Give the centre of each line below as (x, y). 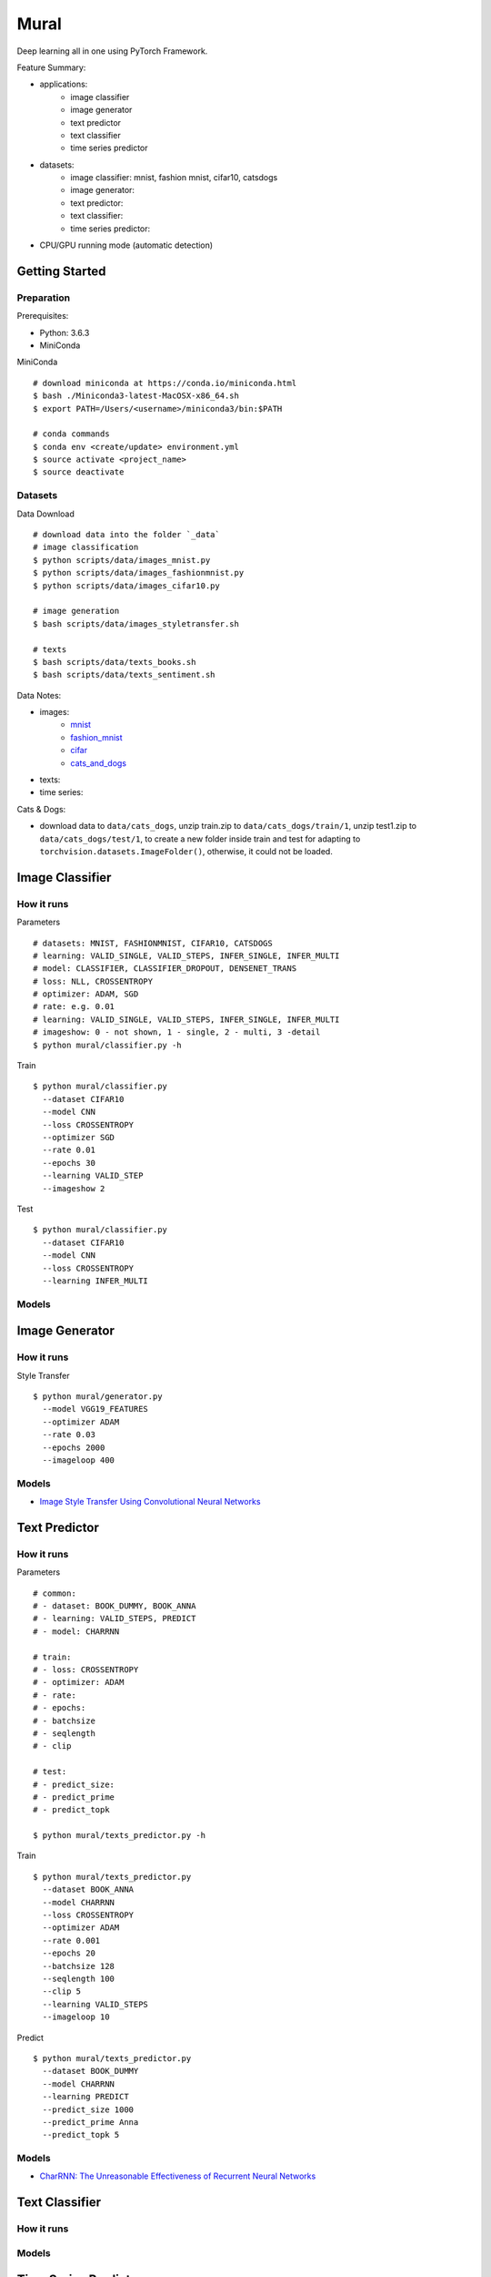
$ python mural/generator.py (98, 1397)
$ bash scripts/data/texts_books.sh (115, 662)
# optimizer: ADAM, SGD (86, 994)
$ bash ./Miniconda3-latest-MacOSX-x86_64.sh (136, 396)
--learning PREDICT (85, 2097)
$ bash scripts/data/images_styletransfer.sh (136, 623)
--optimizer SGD (79, 1137)
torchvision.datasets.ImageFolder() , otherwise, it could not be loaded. (186, 851)
